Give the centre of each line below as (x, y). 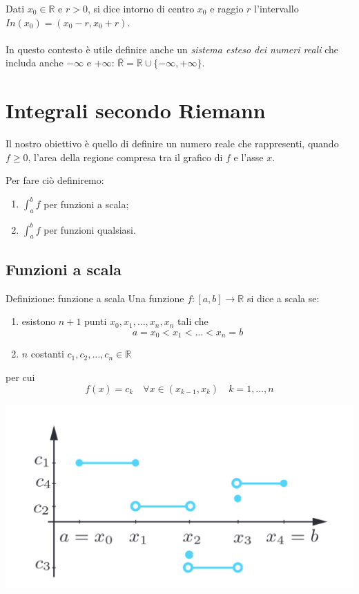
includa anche (35, 63)
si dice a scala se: (283, 298)
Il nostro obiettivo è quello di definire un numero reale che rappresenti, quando (172, 143)
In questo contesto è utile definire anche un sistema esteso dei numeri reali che (172, 49)
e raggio (227, 8)
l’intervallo (276, 8)
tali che (193, 321)
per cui (20, 377)
